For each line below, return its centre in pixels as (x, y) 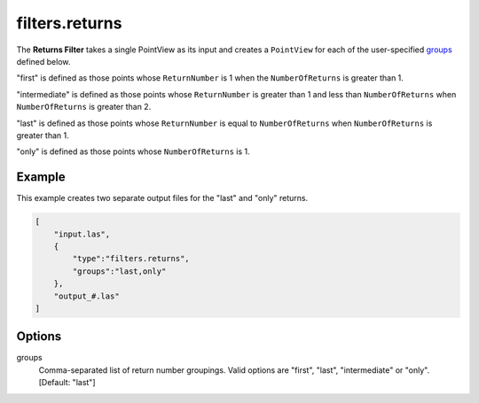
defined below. (43, 61)
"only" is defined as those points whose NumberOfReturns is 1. (133, 151)
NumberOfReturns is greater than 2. (84, 107)
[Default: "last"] (67, 383)
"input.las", (82, 234)
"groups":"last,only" (119, 271)
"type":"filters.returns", (131, 259)
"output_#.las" (86, 296)
